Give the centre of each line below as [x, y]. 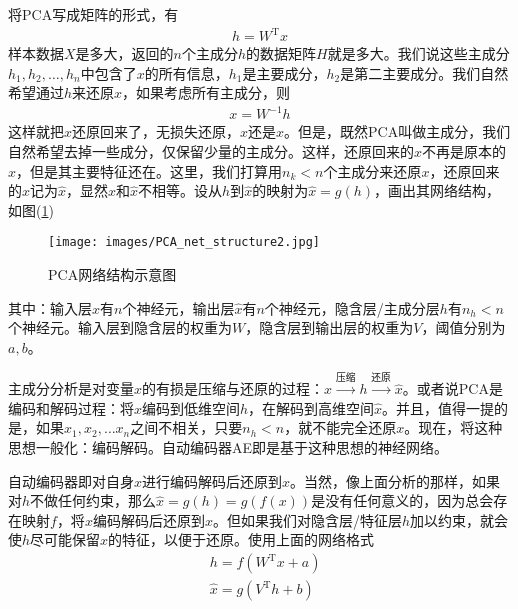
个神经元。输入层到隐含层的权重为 [120, 327]
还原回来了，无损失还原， [156, 131]
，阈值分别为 [463, 327]
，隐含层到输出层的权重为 [329, 327]
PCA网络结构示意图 [112, 274]
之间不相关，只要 [186, 427]
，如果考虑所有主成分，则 [206, 92]
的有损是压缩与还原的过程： [233, 388]
